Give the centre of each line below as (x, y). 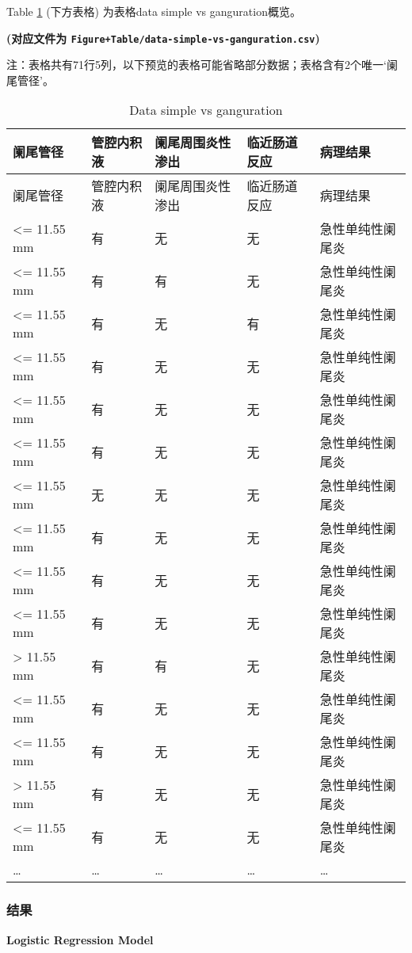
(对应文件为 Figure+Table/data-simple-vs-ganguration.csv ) (163, 38)
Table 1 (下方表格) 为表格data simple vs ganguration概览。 (154, 11)
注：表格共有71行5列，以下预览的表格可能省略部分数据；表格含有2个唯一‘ (196, 65)
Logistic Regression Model (80, 939)
